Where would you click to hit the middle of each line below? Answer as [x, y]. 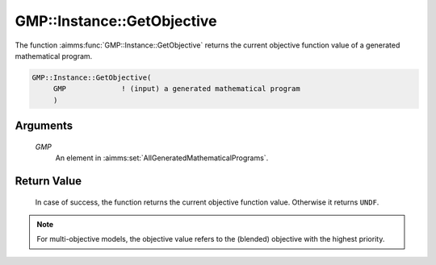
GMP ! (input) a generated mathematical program [176, 89]
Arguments [44, 126]
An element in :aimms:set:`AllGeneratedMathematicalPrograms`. [162, 158]
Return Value [48, 181]
